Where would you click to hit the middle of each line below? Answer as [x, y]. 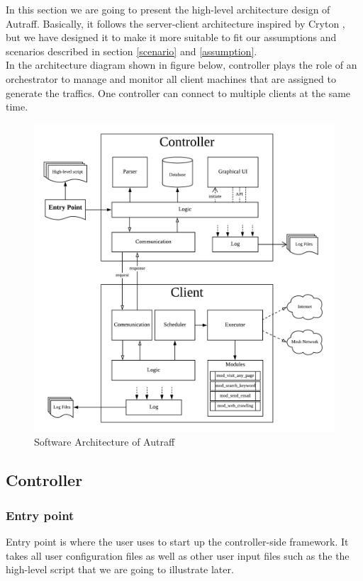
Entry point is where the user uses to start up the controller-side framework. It [177, 541]
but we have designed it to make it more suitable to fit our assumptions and [171, 37]
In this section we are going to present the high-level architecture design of [168, 9]
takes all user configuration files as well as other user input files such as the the [178, 555]
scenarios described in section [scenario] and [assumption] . [132, 51]
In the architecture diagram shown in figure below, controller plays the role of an [181, 65]
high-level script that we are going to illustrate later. [120, 569]
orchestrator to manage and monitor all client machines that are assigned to [171, 78]
